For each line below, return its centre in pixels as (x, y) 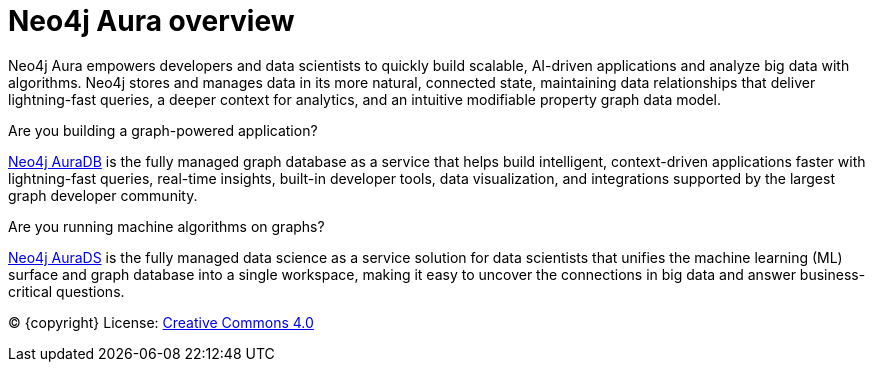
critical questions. (66, 291)
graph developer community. (103, 195)
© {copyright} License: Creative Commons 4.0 (161, 322)
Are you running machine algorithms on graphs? (166, 226)
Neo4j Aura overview (151, 21)
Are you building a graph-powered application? (163, 130)
